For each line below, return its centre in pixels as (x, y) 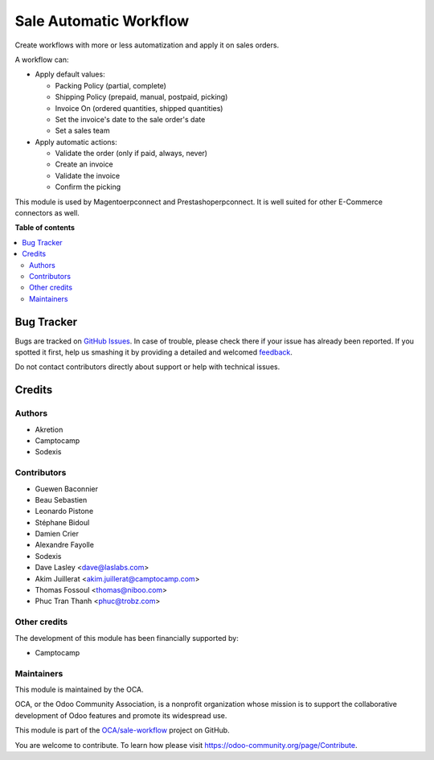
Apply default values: (70, 74)
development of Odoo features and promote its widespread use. (121, 715)
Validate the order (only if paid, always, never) (131, 154)
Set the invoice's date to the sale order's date (130, 119)
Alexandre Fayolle (64, 545)
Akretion (49, 429)
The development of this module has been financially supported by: (127, 638)
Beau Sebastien (61, 499)
